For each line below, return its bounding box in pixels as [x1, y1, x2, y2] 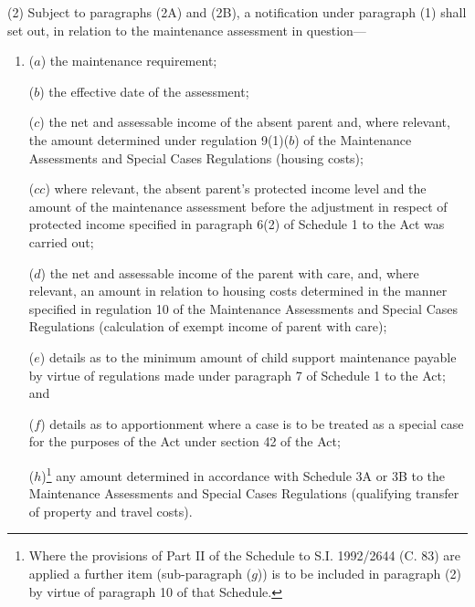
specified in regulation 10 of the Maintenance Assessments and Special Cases [28, 298, 459, 318]
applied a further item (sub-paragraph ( [28, 563, 252, 582]
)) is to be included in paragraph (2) [257, 563, 461, 582]
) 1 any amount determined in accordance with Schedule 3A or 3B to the [41, 463, 446, 485]
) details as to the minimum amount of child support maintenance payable [39, 347, 457, 366]
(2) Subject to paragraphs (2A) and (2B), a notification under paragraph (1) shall [7, 3, 467, 21]
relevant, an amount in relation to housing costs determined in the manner [28, 281, 448, 300]
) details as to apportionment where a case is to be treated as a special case [40, 413, 464, 433]
